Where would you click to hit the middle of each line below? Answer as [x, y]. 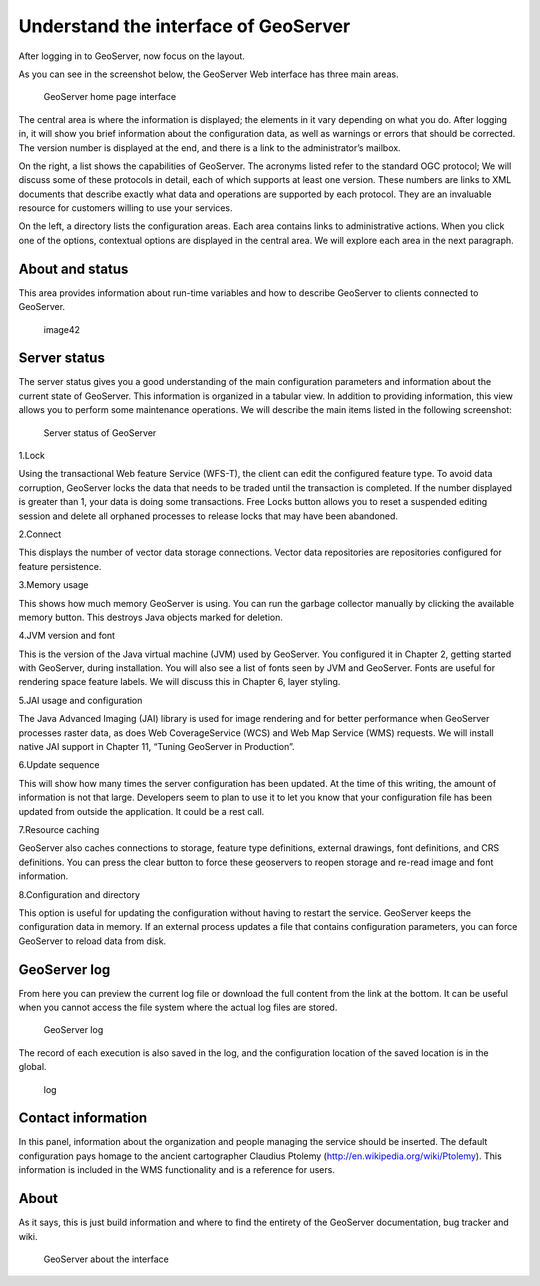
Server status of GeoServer [100, 432]
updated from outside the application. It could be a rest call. [141, 811]
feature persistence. [60, 566]
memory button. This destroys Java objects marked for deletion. [151, 617]
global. [32, 1067]
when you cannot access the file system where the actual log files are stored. [178, 1007]
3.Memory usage [53, 585]
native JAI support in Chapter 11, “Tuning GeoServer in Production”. [156, 747]
